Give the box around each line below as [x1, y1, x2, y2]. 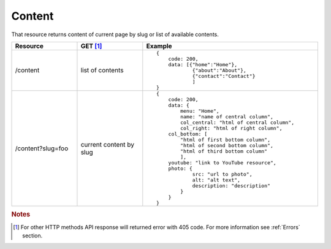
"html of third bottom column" [180, 148, 268, 155]
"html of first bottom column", [180, 136, 271, 143]
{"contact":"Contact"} [192, 72, 256, 79]
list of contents [80, 66, 124, 75]
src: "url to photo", [192, 170, 253, 177]
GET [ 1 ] [80, 42, 102, 50]
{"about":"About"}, [192, 67, 246, 74]
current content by [80, 140, 135, 148]
